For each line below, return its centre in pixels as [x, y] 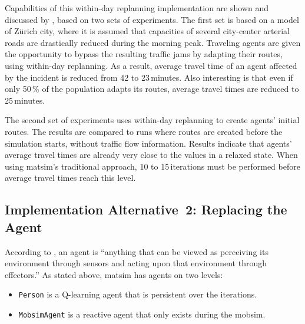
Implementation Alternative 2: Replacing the [146, 209]
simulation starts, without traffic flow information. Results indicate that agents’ [148, 143]
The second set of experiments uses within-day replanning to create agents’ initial [152, 120]
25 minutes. [25, 100]
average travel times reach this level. [70, 178]
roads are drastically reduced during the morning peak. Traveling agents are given [153, 42]
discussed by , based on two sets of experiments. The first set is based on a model [152, 19]
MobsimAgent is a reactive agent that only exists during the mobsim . [142, 314]
